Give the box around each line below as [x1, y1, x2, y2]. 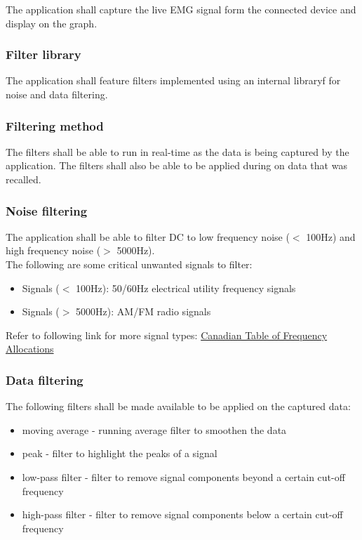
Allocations [6, 341, 54, 356]
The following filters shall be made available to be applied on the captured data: [6, 399, 351, 414]
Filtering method [6, 117, 104, 134]
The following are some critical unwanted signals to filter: [6, 257, 253, 271]
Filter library [6, 46, 81, 63]
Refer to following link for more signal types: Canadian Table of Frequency [6, 327, 328, 342]
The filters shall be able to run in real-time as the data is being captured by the [6, 144, 349, 159]
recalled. [6, 172, 41, 186]
